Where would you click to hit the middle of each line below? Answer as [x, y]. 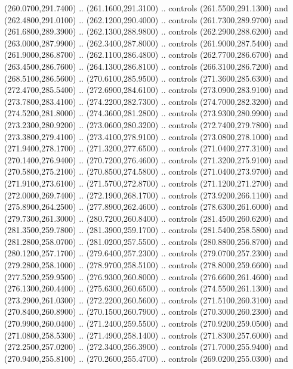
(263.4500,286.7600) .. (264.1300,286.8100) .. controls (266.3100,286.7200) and [146, 66]
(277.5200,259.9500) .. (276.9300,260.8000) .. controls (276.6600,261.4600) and [146, 276]
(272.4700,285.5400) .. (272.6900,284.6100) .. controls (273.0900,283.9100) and [146, 90]
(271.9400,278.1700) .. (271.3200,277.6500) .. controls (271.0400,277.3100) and [146, 148]
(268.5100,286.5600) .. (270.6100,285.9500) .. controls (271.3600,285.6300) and [146, 78]
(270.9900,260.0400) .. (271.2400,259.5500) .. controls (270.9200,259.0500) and [146, 323]
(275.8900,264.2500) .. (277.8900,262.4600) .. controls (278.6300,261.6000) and [146, 207]
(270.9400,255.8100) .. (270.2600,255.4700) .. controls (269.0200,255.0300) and [146, 358]
